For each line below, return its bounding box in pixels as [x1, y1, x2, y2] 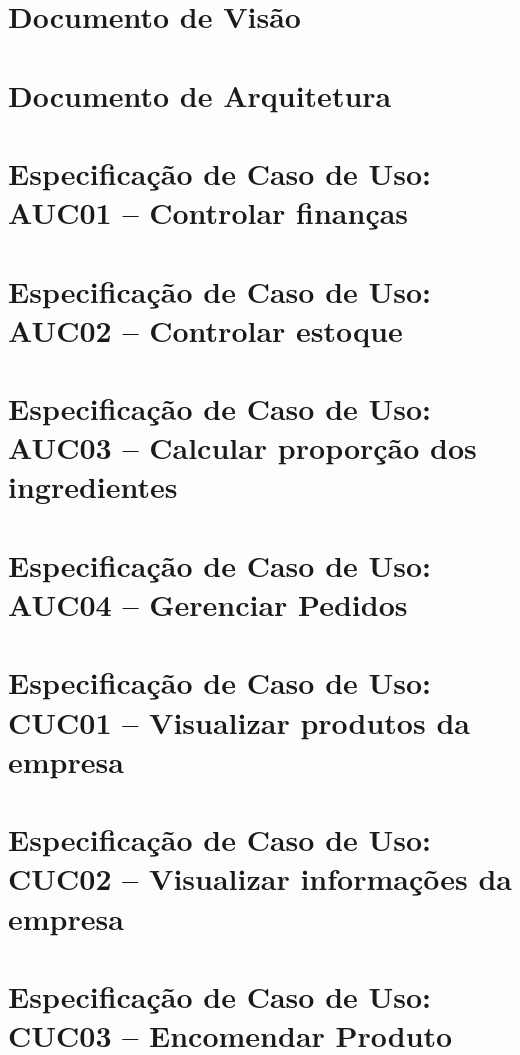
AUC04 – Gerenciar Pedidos [8, 584, 408, 624]
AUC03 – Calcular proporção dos [8, 427, 477, 468]
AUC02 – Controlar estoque [8, 309, 403, 350]
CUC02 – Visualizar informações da [8, 858, 512, 899]
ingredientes [8, 466, 178, 507]
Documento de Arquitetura [8, 74, 392, 115]
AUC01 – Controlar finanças [8, 192, 409, 233]
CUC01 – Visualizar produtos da [8, 701, 470, 742]
